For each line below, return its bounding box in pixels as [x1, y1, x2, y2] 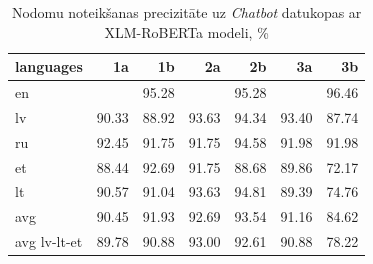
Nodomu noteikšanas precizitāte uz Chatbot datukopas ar [11, 2, 362, 22]
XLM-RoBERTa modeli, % [104, 21, 269, 42]
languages [15, 56, 83, 77]
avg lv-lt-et [15, 231, 83, 252]
